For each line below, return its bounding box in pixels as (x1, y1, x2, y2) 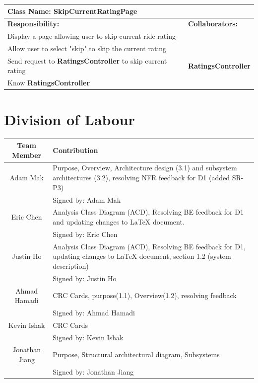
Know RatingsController (7, 77, 90, 88)
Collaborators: (188, 18, 238, 29)
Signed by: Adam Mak (53, 194, 121, 205)
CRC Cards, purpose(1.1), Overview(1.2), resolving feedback (53, 290, 237, 301)
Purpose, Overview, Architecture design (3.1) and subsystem (53, 162, 237, 173)
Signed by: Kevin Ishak (53, 332, 124, 342)
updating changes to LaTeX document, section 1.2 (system (53, 251, 231, 261)
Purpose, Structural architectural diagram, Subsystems (53, 349, 220, 360)
